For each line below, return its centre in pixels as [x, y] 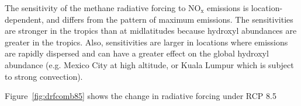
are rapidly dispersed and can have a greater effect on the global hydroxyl [137, 53]
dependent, [24, 19]
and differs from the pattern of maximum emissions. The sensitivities [170, 19]
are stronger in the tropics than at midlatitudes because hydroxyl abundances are [151, 31]
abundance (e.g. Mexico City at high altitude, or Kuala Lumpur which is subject [149, 64]
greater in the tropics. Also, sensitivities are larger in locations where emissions [146, 42]
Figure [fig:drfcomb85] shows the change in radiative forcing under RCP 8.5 [141, 96]
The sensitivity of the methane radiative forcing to [95, 8]
